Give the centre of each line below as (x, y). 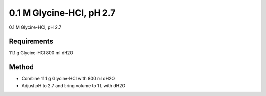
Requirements (31, 41)
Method (21, 67)
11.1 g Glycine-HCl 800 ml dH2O (41, 53)
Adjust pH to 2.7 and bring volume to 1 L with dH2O (73, 85)
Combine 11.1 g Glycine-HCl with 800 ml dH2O (68, 79)
